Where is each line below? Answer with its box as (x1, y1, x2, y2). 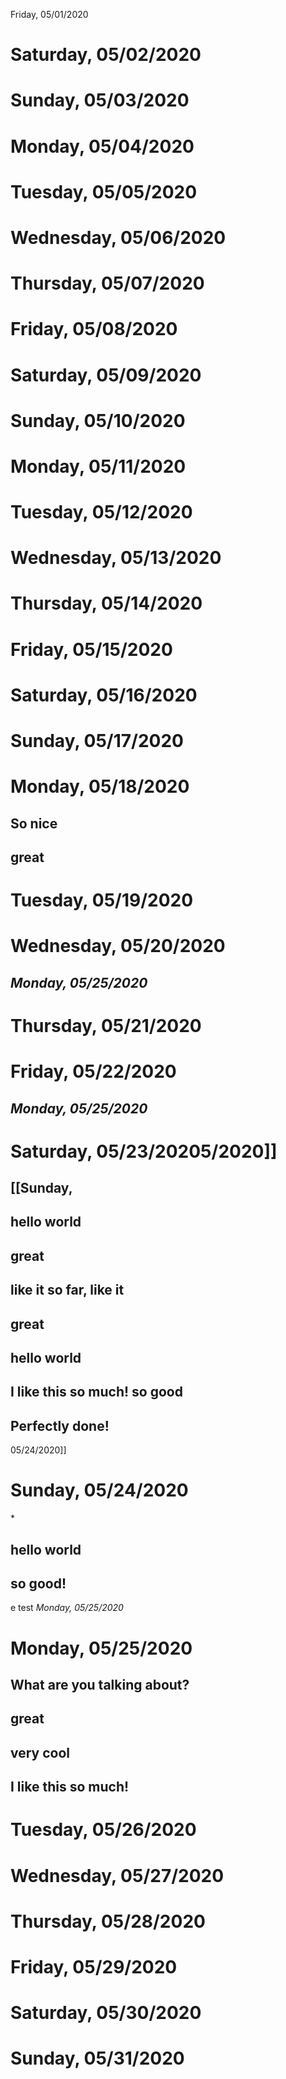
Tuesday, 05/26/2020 (10, 1819, 197, 1841)
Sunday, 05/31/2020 (10, 2047, 185, 2070)
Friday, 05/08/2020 (10, 318, 178, 341)
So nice (10, 815, 58, 832)
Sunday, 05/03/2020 (10, 89, 190, 112)
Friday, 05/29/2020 (10, 1955, 178, 1978)
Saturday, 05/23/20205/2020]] (10, 1140, 278, 1163)
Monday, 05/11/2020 (10, 455, 187, 478)
